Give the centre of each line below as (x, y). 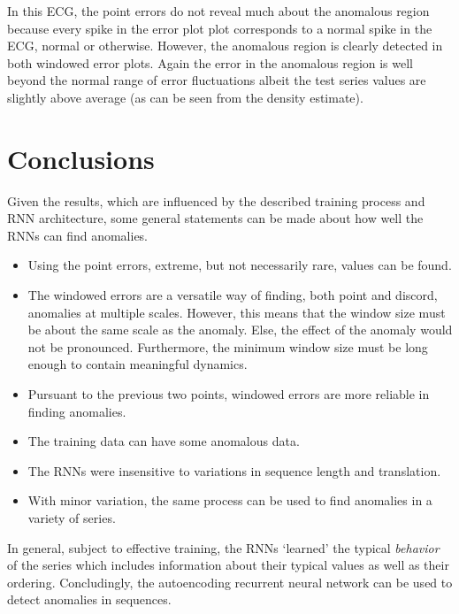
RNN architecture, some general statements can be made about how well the (215, 218)
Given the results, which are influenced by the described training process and (216, 200)
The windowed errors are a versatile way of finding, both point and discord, (233, 295)
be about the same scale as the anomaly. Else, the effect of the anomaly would (240, 330)
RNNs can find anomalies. (78, 235)
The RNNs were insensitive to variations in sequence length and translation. (234, 470)
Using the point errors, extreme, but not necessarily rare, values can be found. (240, 265)
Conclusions (81, 158)
